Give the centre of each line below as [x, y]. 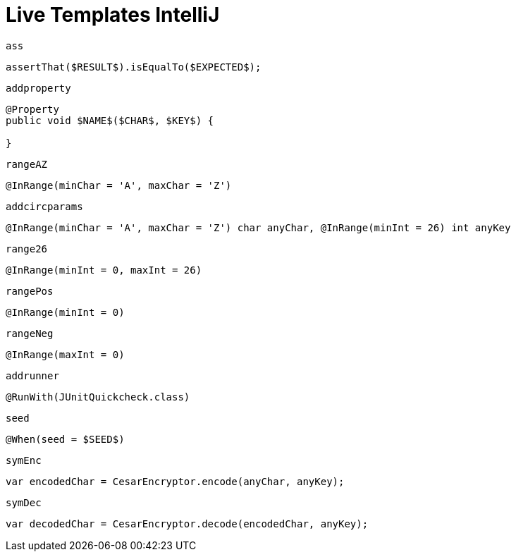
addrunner [32, 375]
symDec [24, 502]
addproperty [38, 88]
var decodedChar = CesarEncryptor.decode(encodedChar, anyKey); [187, 524]
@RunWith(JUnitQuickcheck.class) [98, 397]
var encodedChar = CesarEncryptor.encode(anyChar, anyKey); [175, 481]
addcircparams [44, 206]
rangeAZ [27, 164]
